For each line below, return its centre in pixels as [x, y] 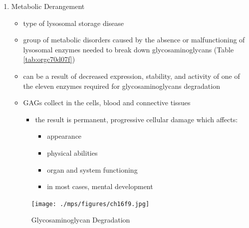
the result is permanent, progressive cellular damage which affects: [136, 119]
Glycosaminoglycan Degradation [81, 220]
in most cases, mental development [100, 186]
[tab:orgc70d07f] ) [49, 59]
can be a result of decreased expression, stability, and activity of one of [131, 76]
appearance [64, 136]
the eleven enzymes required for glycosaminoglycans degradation [122, 86]
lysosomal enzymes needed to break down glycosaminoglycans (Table [128, 49]
